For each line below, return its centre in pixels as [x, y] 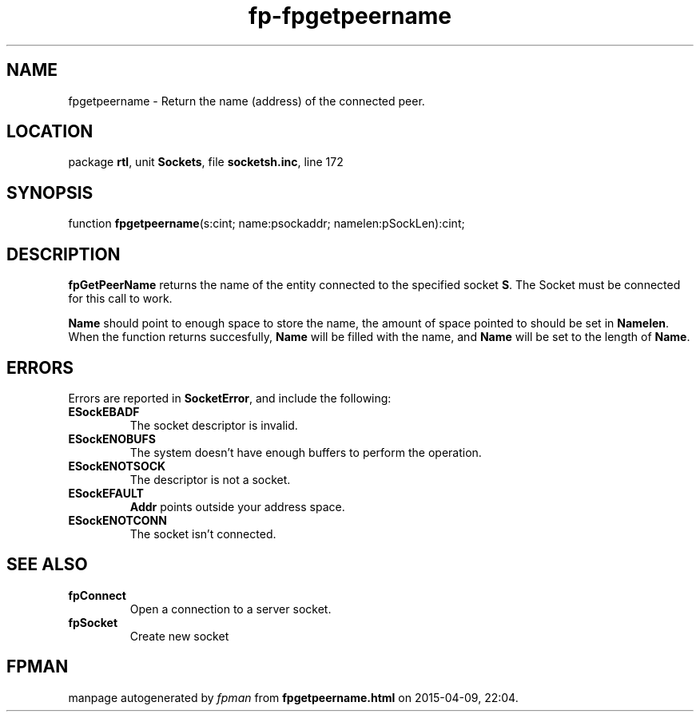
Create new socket [179, 636]
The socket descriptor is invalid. [214, 425]
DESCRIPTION [64, 254]
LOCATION [50, 132]
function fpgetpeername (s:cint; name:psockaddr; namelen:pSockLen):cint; [266, 224]
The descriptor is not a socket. [210, 479]
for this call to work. [120, 299]
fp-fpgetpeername [350, 16]
